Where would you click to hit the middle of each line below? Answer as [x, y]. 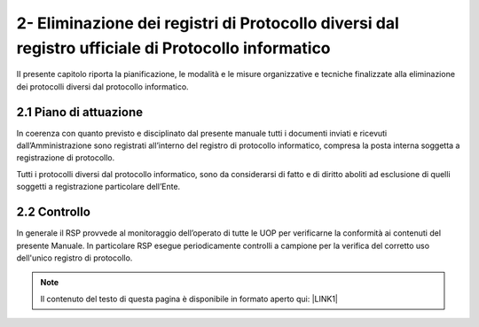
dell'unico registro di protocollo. [75, 258]
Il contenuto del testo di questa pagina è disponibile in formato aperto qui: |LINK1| [189, 299]
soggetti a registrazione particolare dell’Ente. [98, 187]
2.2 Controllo [53, 212]
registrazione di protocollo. [66, 158]
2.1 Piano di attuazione [80, 112]
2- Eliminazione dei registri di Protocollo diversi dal [208, 23]
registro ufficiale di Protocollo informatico [174, 48]
